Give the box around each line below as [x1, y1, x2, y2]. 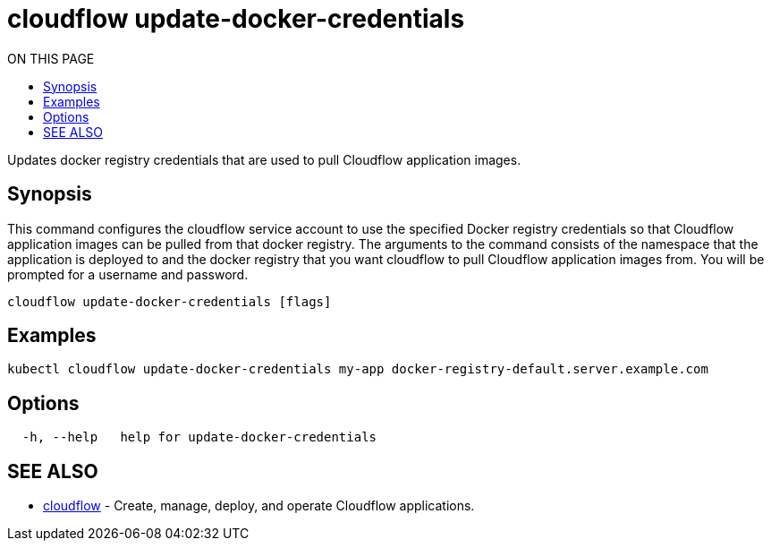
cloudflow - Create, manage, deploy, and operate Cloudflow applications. [43, 498, 475, 514]
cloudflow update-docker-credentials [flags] [7, 294, 332, 309]
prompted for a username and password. [7, 266, 249, 282]
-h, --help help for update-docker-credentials [21, 430, 377, 445]
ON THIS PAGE [7, 50, 95, 66]
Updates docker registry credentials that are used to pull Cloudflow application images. [7, 151, 521, 167]
